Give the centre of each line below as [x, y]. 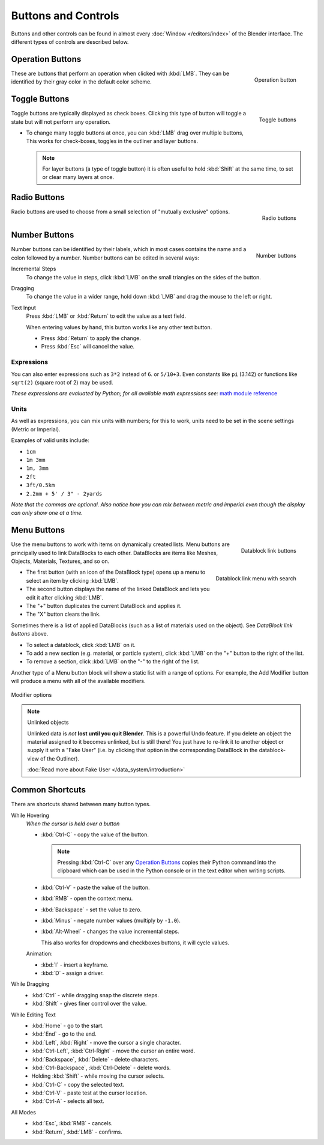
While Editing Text [34, 1015]
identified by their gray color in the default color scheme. [82, 82]
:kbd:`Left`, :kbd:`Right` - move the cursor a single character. [106, 1042]
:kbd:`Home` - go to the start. [68, 1025]
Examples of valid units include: [50, 440]
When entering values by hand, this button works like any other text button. [119, 327]
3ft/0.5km [40, 485]
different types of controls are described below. [70, 41]
